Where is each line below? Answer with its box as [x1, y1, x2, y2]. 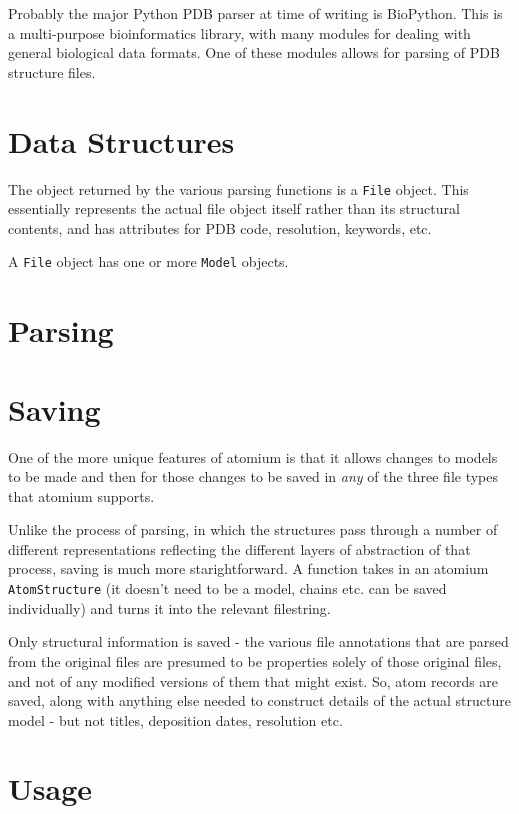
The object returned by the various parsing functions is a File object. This [8, 178, 469, 199]
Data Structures [8, 120, 235, 161]
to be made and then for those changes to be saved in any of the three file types [8, 466, 499, 487]
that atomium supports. [8, 485, 155, 506]
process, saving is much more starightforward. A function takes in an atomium [8, 558, 489, 579]
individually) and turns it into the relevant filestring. [8, 597, 331, 618]
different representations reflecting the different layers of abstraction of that [8, 538, 471, 559]
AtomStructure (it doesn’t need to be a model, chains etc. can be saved [8, 578, 447, 599]
